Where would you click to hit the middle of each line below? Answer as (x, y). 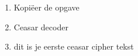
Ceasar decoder (41, 27)
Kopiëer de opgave (46, 7)
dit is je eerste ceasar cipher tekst (74, 46)
